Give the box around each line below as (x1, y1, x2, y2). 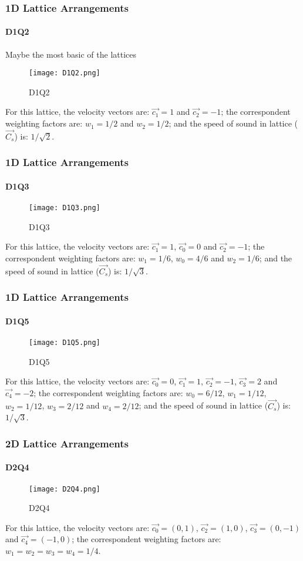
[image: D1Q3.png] (29, 204, 100, 213)
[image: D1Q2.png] (29, 69, 100, 78)
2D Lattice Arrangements (5, 436, 129, 450)
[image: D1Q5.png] (29, 338, 100, 347)
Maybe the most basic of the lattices (5, 48, 137, 60)
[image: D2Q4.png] (29, 484, 100, 493)
